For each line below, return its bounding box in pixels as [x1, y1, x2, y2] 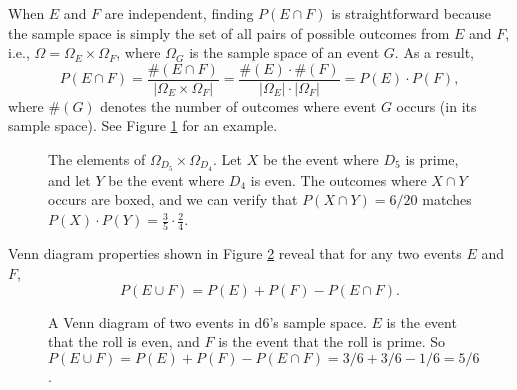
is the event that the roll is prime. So [218, 331, 446, 352]
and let [48, 169, 91, 190]
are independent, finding [104, 3, 254, 23]
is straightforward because [331, 3, 491, 23]
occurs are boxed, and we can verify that [48, 189, 298, 210]
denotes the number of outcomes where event [100, 95, 377, 116]
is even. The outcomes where [250, 169, 427, 190]
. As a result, [394, 42, 474, 63]
